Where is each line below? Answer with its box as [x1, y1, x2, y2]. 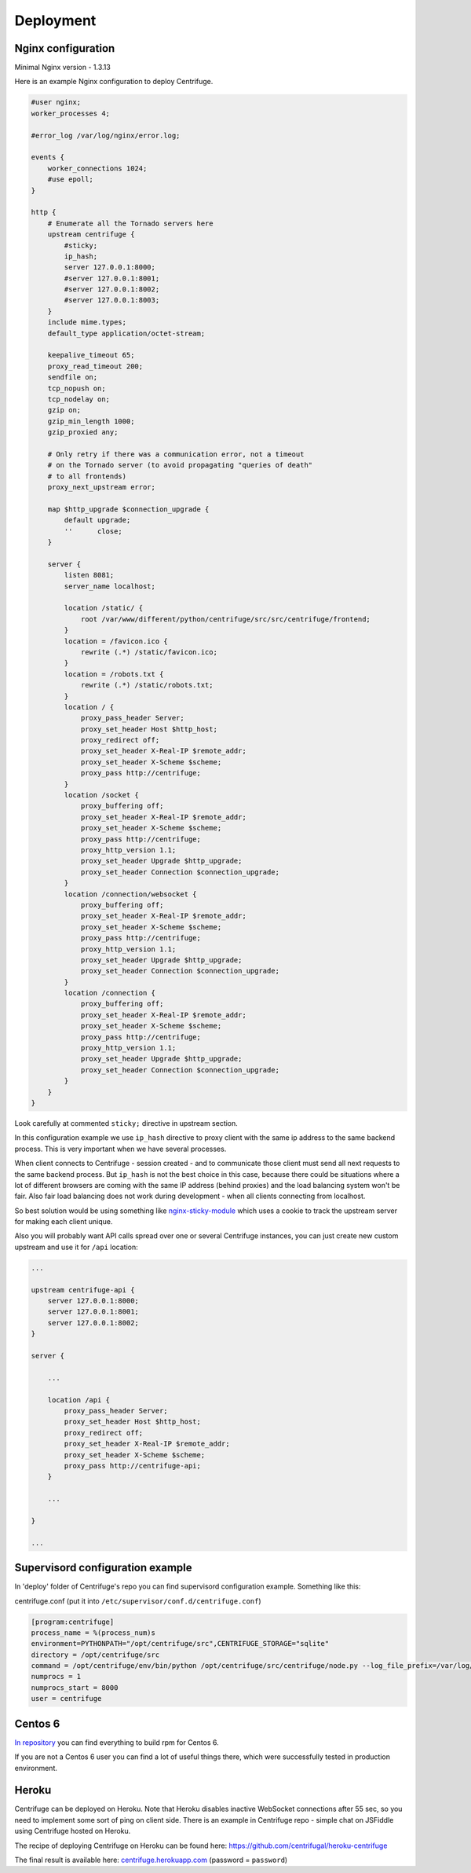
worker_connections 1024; [47, 163, 148, 173]
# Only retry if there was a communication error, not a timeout [47, 449, 305, 459]
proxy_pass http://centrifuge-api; [64, 1461, 202, 1470]
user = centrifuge [31, 1694, 102, 1703]
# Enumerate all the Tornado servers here [47, 218, 214, 228]
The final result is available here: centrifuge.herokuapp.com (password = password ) [14, 1855, 288, 1864]
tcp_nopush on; [47, 383, 106, 393]
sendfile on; [47, 373, 98, 382]
